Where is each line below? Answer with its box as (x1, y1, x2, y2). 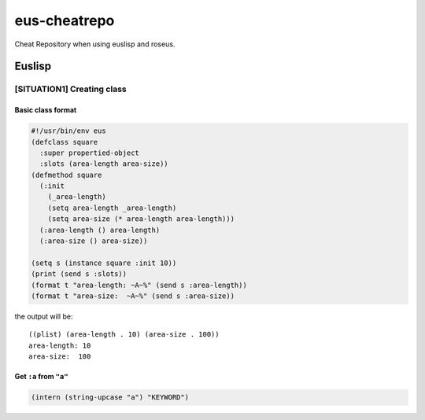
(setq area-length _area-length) (47, 203, 177, 212)
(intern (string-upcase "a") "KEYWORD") (31, 393, 189, 402)
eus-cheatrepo (14, 12, 115, 29)
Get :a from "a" (14, 372, 68, 381)
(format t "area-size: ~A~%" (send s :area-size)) (31, 291, 235, 300)
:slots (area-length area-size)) (39, 160, 168, 168)
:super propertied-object (39, 148, 139, 157)
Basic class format (14, 105, 77, 115)
